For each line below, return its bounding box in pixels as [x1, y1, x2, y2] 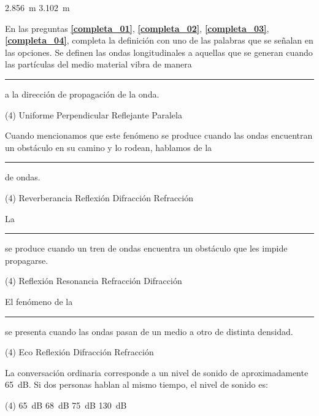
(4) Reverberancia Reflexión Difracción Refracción [5, 191, 193, 204]
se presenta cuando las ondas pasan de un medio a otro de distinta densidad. [5, 325, 293, 337]
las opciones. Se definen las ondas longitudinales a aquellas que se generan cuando [5, 45, 313, 58]
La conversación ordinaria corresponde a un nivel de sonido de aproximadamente [5, 366, 309, 379]
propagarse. [5, 253, 48, 266]
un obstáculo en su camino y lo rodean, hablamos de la [5, 141, 212, 153]
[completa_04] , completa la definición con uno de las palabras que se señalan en [5, 34, 313, 47]
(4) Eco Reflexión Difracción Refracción [5, 345, 154, 358]
